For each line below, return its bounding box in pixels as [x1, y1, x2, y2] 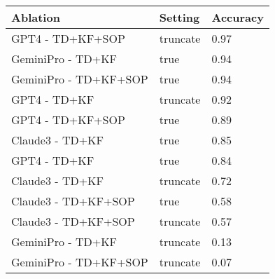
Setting [159, 9, 200, 25]
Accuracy [211, 9, 264, 25]
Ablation [11, 9, 60, 25]
